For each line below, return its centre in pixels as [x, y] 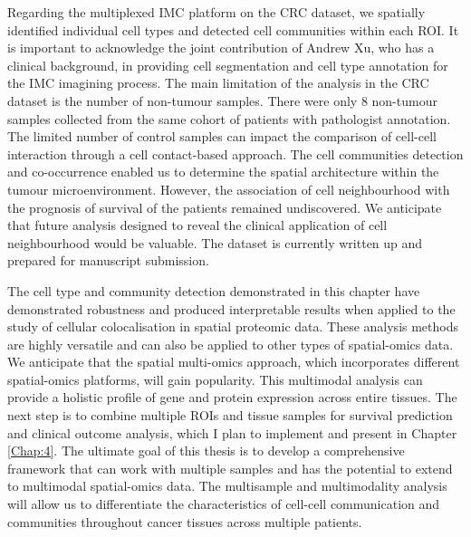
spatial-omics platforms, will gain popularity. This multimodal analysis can [215, 379]
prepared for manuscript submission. [108, 260]
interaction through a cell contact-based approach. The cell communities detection [235, 153]
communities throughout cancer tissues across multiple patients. [185, 521]
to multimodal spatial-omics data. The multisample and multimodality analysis [227, 486]
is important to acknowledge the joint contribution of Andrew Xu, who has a [221, 48]
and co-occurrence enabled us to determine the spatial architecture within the [223, 172]
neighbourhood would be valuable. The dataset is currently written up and [215, 242]
